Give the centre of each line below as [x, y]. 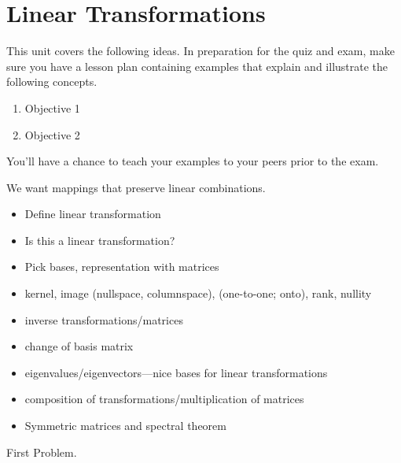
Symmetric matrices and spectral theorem [125, 426]
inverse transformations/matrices [104, 319]
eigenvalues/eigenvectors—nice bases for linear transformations [176, 372]
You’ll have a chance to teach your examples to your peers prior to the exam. [193, 161]
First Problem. [42, 452]
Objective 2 [52, 134]
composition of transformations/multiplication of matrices [164, 399]
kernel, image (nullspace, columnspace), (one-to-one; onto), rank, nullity [198, 293]
